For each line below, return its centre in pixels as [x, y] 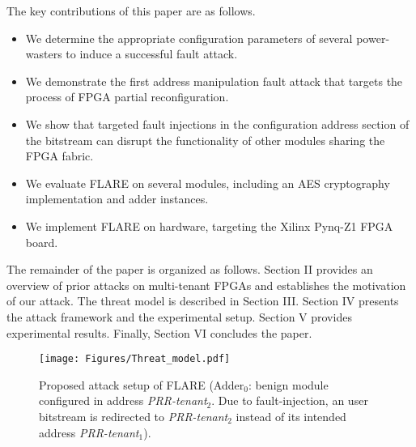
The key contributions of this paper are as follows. [131, 11]
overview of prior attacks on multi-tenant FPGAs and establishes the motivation [206, 285]
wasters [44, 54]
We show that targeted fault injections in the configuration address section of [217, 123]
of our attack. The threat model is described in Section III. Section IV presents [203, 301]
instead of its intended [291, 416]
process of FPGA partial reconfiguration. [127, 97]
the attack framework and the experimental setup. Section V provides [179, 316]
